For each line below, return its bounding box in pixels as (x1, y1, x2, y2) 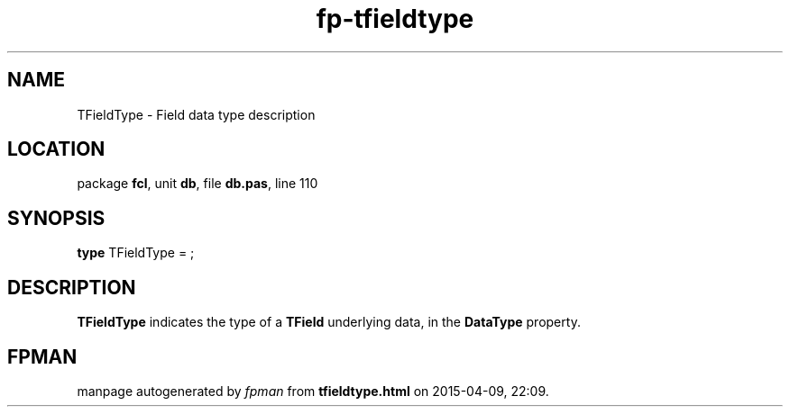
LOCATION (7, 138, 106, 161)
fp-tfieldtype (316, 4, 474, 34)
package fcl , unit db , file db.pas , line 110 (77, 175, 318, 192)
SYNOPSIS (7, 206, 106, 229)
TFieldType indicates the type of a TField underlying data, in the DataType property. (77, 314, 581, 330)
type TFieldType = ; (77, 245, 195, 261)
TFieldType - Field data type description (77, 106, 316, 122)
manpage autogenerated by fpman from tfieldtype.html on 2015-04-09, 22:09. (77, 382, 549, 399)
